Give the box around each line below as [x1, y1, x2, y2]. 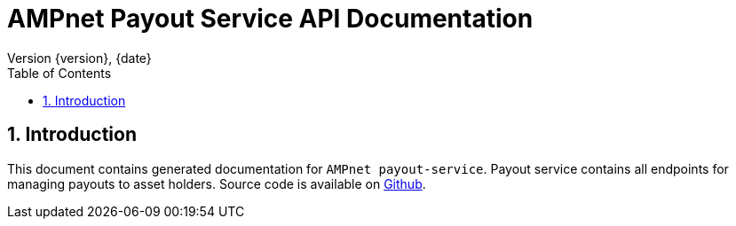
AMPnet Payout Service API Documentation [7, 4, 534, 34]
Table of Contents [7, 65, 112, 81]
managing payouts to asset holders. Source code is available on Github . [7, 175, 426, 191]
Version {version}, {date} [7, 50, 152, 66]
